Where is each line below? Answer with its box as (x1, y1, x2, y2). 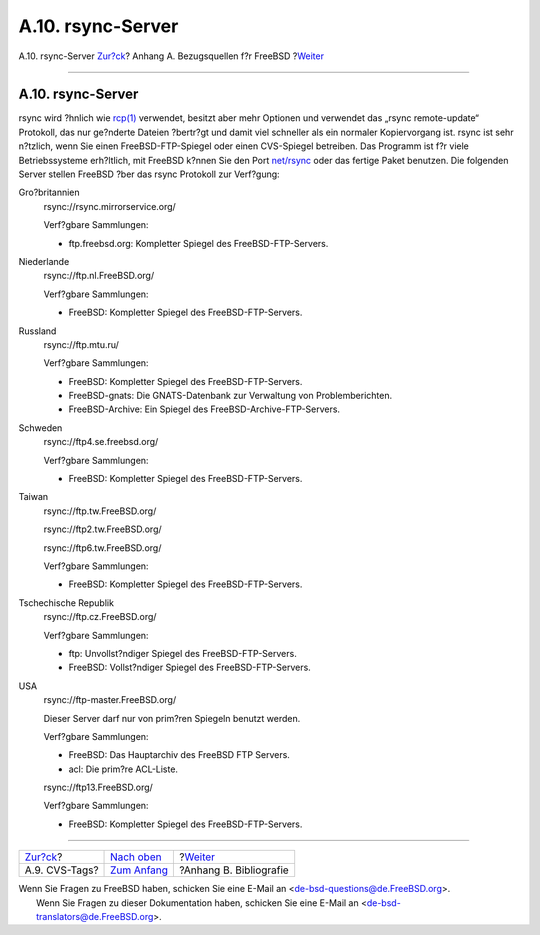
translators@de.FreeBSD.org (36, 911, 154, 923)
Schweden (18, 421, 63, 434)
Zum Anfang (110, 863, 169, 877)
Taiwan (18, 491, 49, 503)
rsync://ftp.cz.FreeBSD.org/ (43, 611, 157, 623)
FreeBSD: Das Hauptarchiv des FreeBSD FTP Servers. (68, 749, 290, 761)
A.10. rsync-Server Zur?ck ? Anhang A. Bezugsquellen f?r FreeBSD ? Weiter (18, 50, 325, 62)
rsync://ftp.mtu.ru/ (43, 338, 120, 350)
